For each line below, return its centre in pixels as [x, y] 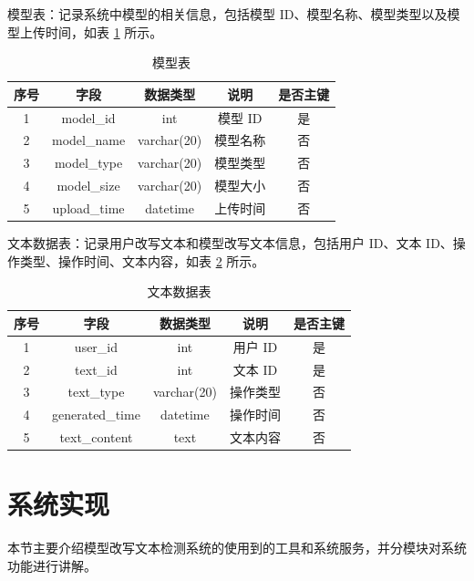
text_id [96, 369]
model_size [88, 186]
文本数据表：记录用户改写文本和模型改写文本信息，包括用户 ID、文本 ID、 [230, 243]
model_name [89, 140]
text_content [96, 437]
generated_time [96, 415]
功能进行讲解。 [52, 565]
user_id [96, 346]
